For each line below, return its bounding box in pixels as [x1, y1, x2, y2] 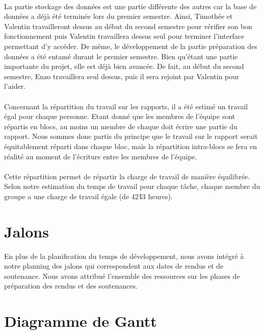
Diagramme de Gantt [4, 311, 157, 331]
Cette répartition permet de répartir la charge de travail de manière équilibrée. [4, 171, 250, 181]
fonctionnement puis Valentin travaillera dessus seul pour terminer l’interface [4, 31, 245, 41]
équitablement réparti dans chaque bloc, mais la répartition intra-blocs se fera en [4, 140, 257, 151]
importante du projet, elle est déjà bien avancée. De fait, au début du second [4, 61, 244, 71]
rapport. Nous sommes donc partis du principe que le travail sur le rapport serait [4, 131, 258, 141]
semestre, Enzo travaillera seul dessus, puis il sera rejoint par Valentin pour [4, 70, 240, 81]
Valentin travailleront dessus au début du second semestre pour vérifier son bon [4, 20, 252, 31]
